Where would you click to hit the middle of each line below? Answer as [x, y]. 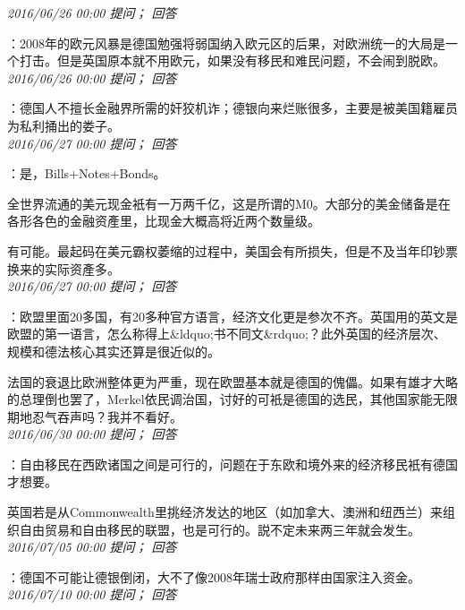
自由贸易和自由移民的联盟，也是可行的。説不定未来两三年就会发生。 [220, 529]
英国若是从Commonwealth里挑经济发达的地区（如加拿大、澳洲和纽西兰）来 [225, 512]
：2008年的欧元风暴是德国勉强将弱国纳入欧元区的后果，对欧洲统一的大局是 [226, 43]
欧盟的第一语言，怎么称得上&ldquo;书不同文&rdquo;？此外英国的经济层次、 [227, 334]
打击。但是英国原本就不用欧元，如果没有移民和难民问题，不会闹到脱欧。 [232, 60]
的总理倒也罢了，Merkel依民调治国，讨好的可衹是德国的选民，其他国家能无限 [232, 399]
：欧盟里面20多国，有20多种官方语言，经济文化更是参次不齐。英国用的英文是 [232, 316]
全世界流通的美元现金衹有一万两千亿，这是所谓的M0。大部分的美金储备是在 [229, 203]
